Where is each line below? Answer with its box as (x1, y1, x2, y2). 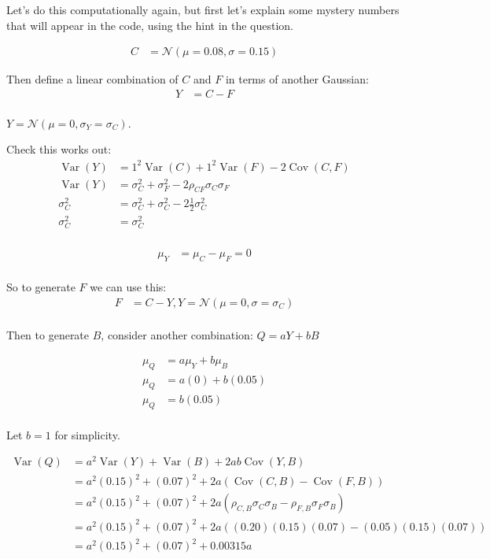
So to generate (6, 279, 76, 295)
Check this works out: (6, 141, 112, 157)
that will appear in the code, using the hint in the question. (6, 17, 294, 33)
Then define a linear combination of (6, 71, 179, 87)
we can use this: (90, 279, 167, 295)
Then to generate (6, 326, 90, 342)
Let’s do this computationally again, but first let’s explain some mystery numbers (6, 2, 400, 17)
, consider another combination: (101, 326, 253, 342)
